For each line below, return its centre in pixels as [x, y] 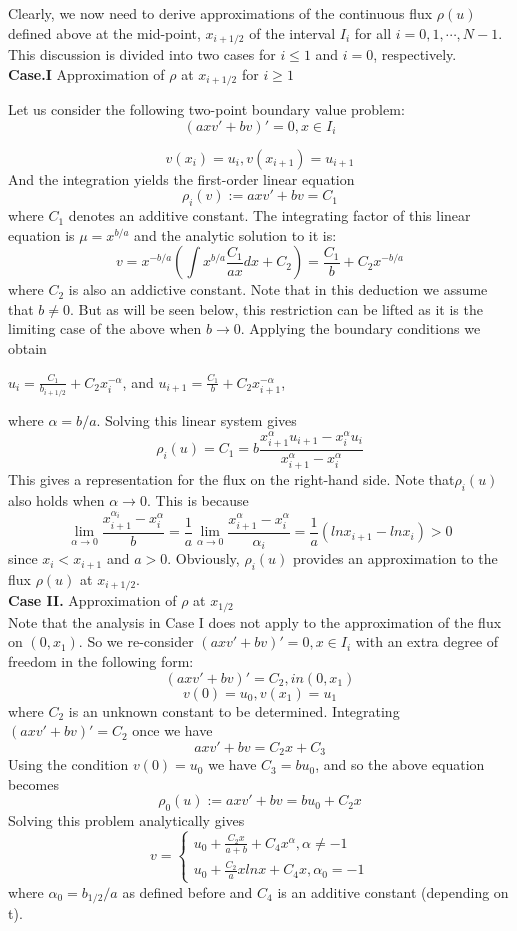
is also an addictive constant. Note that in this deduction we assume [278, 289]
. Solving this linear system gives [196, 420]
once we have [172, 730]
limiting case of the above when [105, 328]
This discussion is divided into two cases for [142, 54]
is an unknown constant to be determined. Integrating [234, 710]
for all [373, 32]
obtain [27, 348]
